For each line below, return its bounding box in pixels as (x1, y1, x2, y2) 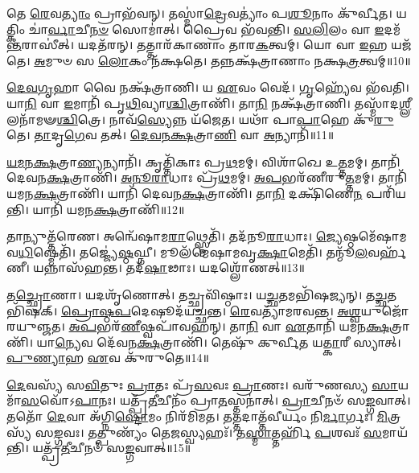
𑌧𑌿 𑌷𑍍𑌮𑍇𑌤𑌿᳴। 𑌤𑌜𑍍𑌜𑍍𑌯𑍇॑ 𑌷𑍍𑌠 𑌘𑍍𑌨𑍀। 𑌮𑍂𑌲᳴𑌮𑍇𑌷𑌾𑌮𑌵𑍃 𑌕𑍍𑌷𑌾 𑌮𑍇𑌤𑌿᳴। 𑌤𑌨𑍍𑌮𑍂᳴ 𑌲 (18, 243, 368, 260)
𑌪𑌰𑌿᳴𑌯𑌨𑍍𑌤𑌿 (366, 184, 406, 201)
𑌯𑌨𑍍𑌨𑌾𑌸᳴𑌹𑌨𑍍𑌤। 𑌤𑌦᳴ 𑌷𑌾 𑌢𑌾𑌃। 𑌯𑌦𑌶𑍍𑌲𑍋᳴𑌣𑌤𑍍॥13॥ (33, 259, 305, 276)
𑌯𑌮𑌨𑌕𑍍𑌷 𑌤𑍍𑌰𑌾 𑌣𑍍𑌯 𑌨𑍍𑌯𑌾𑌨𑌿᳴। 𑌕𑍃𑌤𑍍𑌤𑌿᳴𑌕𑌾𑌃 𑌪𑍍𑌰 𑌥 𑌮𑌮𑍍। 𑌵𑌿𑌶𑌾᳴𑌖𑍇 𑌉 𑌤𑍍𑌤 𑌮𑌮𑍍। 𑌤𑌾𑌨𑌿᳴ (6, 153, 401, 170)
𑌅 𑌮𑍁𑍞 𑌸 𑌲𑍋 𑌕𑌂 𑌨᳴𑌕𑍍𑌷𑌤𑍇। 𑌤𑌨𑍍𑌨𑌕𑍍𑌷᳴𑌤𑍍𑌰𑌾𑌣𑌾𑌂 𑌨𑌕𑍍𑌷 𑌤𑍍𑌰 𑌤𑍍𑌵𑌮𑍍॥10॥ (34, 51, 411, 68)
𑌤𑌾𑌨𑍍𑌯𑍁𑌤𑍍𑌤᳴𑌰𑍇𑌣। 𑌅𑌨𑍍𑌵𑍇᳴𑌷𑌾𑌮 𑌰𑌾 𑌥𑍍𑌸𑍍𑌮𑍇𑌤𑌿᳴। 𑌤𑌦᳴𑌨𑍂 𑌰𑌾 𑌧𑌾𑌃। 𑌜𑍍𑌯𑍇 (6, 228, 343, 245)
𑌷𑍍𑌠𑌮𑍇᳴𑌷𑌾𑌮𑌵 (343, 228, 407, 245)
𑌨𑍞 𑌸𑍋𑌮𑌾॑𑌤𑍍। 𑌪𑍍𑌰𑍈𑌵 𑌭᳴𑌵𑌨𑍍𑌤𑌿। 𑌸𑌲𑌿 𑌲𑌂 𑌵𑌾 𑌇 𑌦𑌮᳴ (89, 20, 401, 37)
